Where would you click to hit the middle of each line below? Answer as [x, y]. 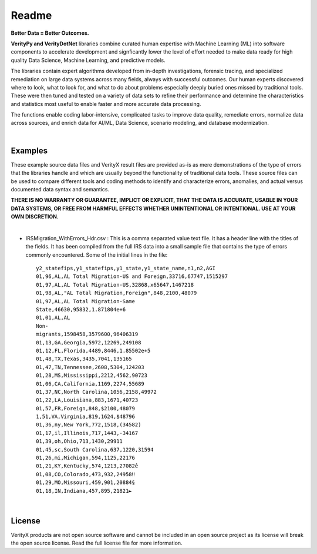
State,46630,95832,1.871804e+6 [81, 309]
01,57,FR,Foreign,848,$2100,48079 [85, 408]
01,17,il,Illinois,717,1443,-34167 [87, 433]
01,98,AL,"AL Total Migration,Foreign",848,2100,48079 [117, 293]
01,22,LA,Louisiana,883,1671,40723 [87, 400]
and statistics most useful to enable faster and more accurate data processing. [106, 104]
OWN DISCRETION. [35, 217]
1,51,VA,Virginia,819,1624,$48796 [85, 417]
